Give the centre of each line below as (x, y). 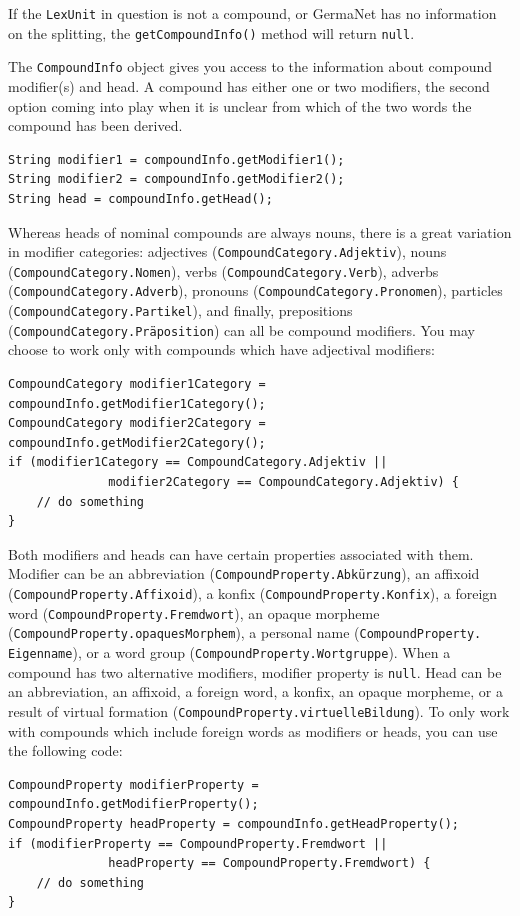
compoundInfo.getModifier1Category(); (137, 403)
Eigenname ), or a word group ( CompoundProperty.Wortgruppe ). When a (229, 651)
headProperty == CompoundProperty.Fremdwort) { (269, 863)
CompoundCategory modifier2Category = (137, 423)
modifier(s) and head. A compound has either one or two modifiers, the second (249, 85)
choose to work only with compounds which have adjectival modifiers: (221, 349)
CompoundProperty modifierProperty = (133, 784)
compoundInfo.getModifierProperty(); (133, 804)
